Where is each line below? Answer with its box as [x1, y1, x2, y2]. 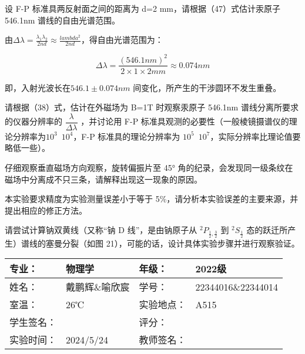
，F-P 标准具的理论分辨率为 [73, 130, 180, 142]
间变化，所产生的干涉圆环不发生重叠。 [133, 81, 281, 93]
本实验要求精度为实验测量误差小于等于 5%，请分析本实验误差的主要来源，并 [5, 193, 299, 205]
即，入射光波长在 [5, 81, 71, 93]
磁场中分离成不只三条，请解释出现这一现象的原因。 [5, 173, 202, 185]
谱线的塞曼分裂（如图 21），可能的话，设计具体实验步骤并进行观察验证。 [21, 237, 300, 249]
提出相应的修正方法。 [5, 204, 87, 216]
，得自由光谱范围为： [81, 33, 163, 46]
